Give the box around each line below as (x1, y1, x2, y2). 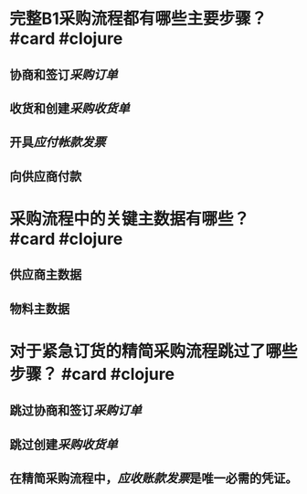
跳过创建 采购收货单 (9, 436, 118, 452)
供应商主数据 (9, 267, 82, 283)
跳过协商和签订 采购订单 (9, 403, 142, 418)
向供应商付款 (9, 168, 82, 184)
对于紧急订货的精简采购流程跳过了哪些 (9, 341, 299, 362)
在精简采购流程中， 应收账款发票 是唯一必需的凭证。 (9, 471, 298, 487)
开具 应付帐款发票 (9, 134, 106, 151)
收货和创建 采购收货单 (9, 100, 130, 116)
